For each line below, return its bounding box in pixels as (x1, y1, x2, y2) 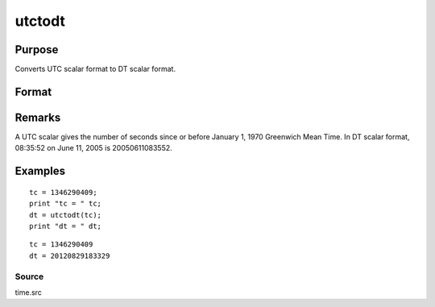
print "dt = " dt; (29, 222, 102, 230)
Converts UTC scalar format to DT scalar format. (14, 64, 176, 74)
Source (14, 271, 44, 282)
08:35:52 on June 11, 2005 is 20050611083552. (14, 143, 172, 153)
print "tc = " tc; (29, 199, 102, 209)
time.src (14, 287, 42, 297)
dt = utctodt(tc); (29, 210, 102, 219)
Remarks (14, 110, 61, 124)
